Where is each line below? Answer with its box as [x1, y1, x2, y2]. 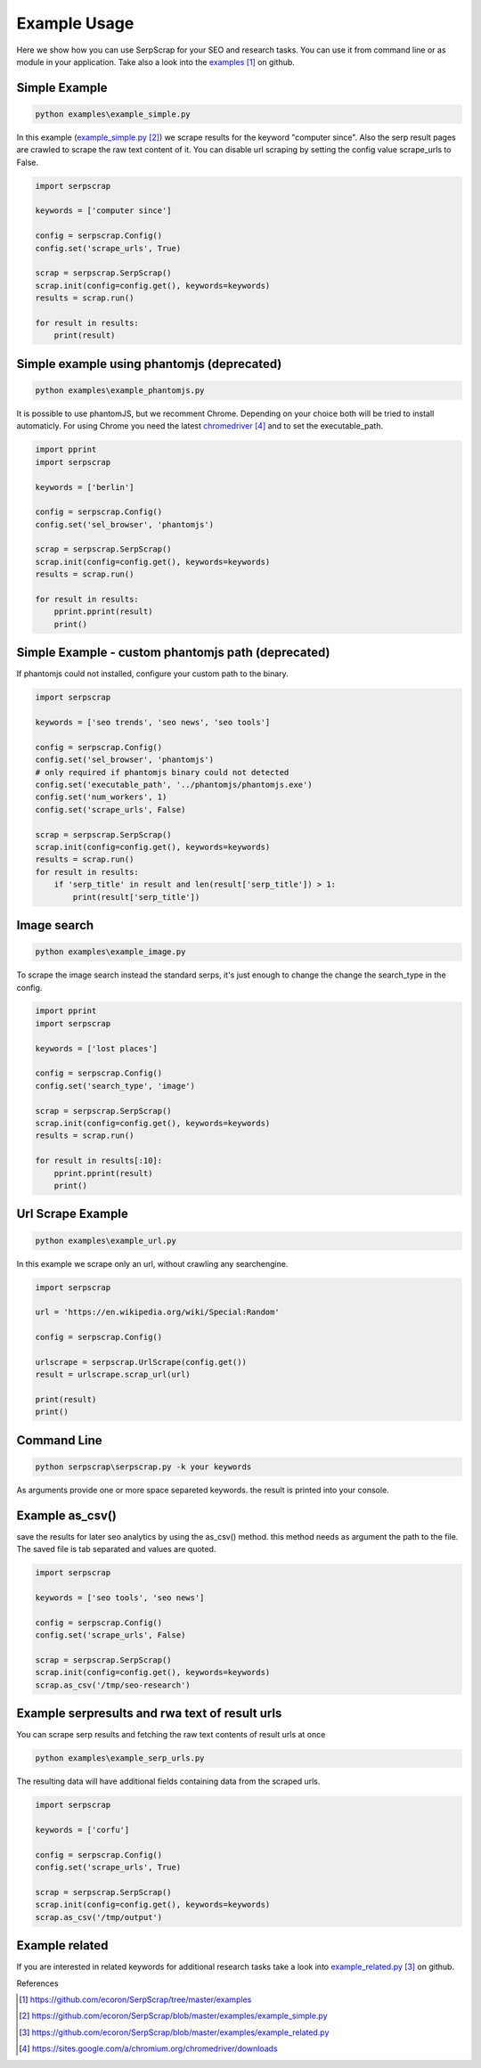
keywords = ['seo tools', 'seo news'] [35, 1593, 205, 1603]
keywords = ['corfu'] [35, 1825, 130, 1835]
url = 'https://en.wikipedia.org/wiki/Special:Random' [35, 1307, 280, 1318]
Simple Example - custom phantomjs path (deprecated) [16, 645, 330, 660]
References [16, 1978, 59, 1989]
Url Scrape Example [16, 1206, 128, 1222]
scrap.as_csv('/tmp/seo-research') [35, 1680, 191, 1690]
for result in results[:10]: [35, 1156, 163, 1166]
